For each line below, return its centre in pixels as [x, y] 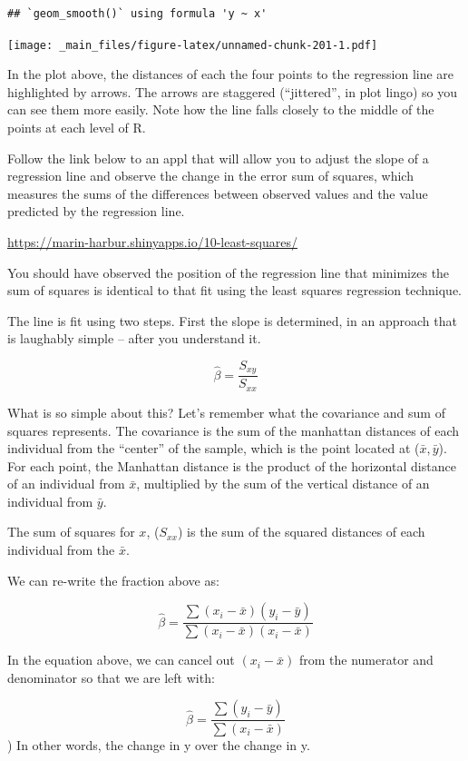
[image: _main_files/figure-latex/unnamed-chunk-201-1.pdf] [193, 45]
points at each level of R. [77, 128]
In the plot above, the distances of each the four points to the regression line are [231, 74]
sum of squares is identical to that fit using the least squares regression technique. [235, 290]
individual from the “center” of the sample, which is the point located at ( [214, 448]
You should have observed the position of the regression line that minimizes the [229, 272]
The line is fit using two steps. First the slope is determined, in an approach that [232, 320]
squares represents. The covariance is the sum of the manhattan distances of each [234, 430]
